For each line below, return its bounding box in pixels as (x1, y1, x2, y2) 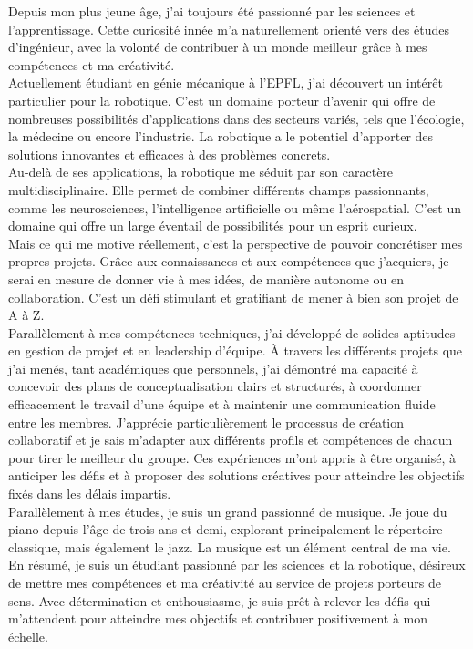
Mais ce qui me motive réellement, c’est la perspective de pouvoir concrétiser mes (8, 233, 463, 252)
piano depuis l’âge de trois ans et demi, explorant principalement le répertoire (8, 520, 443, 539)
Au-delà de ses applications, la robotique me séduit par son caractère (8, 162, 394, 181)
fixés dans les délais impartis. (8, 484, 171, 503)
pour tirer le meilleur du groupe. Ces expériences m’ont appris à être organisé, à (8, 448, 457, 467)
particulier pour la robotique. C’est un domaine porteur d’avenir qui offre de (8, 90, 436, 109)
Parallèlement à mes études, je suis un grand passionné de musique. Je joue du (8, 501, 447, 520)
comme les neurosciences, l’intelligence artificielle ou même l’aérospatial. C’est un (8, 198, 462, 217)
